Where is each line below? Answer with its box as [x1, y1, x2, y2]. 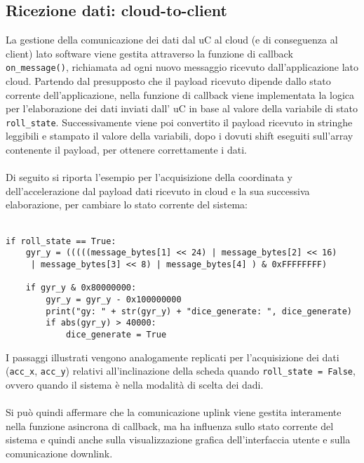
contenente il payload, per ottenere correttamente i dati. [6, 142, 247, 157]
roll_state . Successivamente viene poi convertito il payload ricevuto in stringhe [6, 114, 353, 129]
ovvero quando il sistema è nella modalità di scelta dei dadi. [6, 377, 264, 391]
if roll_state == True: [6, 236, 116, 246]
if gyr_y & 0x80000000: [25, 283, 137, 293]
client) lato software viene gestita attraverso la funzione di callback [6, 46, 293, 60]
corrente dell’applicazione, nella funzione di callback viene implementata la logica [6, 87, 355, 102]
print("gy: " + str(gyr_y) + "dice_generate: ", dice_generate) [46, 306, 352, 316]
